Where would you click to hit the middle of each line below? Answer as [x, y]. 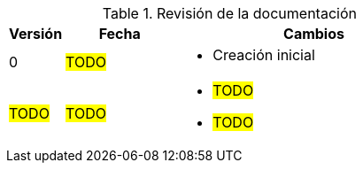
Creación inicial [264, 55]
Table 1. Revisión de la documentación [229, 13]
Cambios [314, 34]
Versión [36, 34]
